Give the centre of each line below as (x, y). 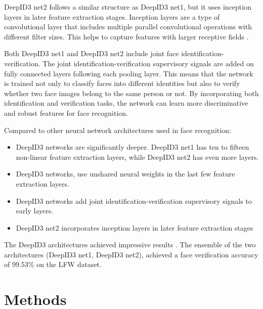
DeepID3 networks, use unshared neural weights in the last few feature (125, 174)
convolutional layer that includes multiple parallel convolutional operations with (128, 27)
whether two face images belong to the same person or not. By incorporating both (131, 93)
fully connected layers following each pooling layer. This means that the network (129, 73)
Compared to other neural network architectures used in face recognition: (118, 130)
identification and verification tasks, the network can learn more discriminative (126, 103)
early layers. (35, 211)
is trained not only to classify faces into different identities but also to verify (122, 83)
